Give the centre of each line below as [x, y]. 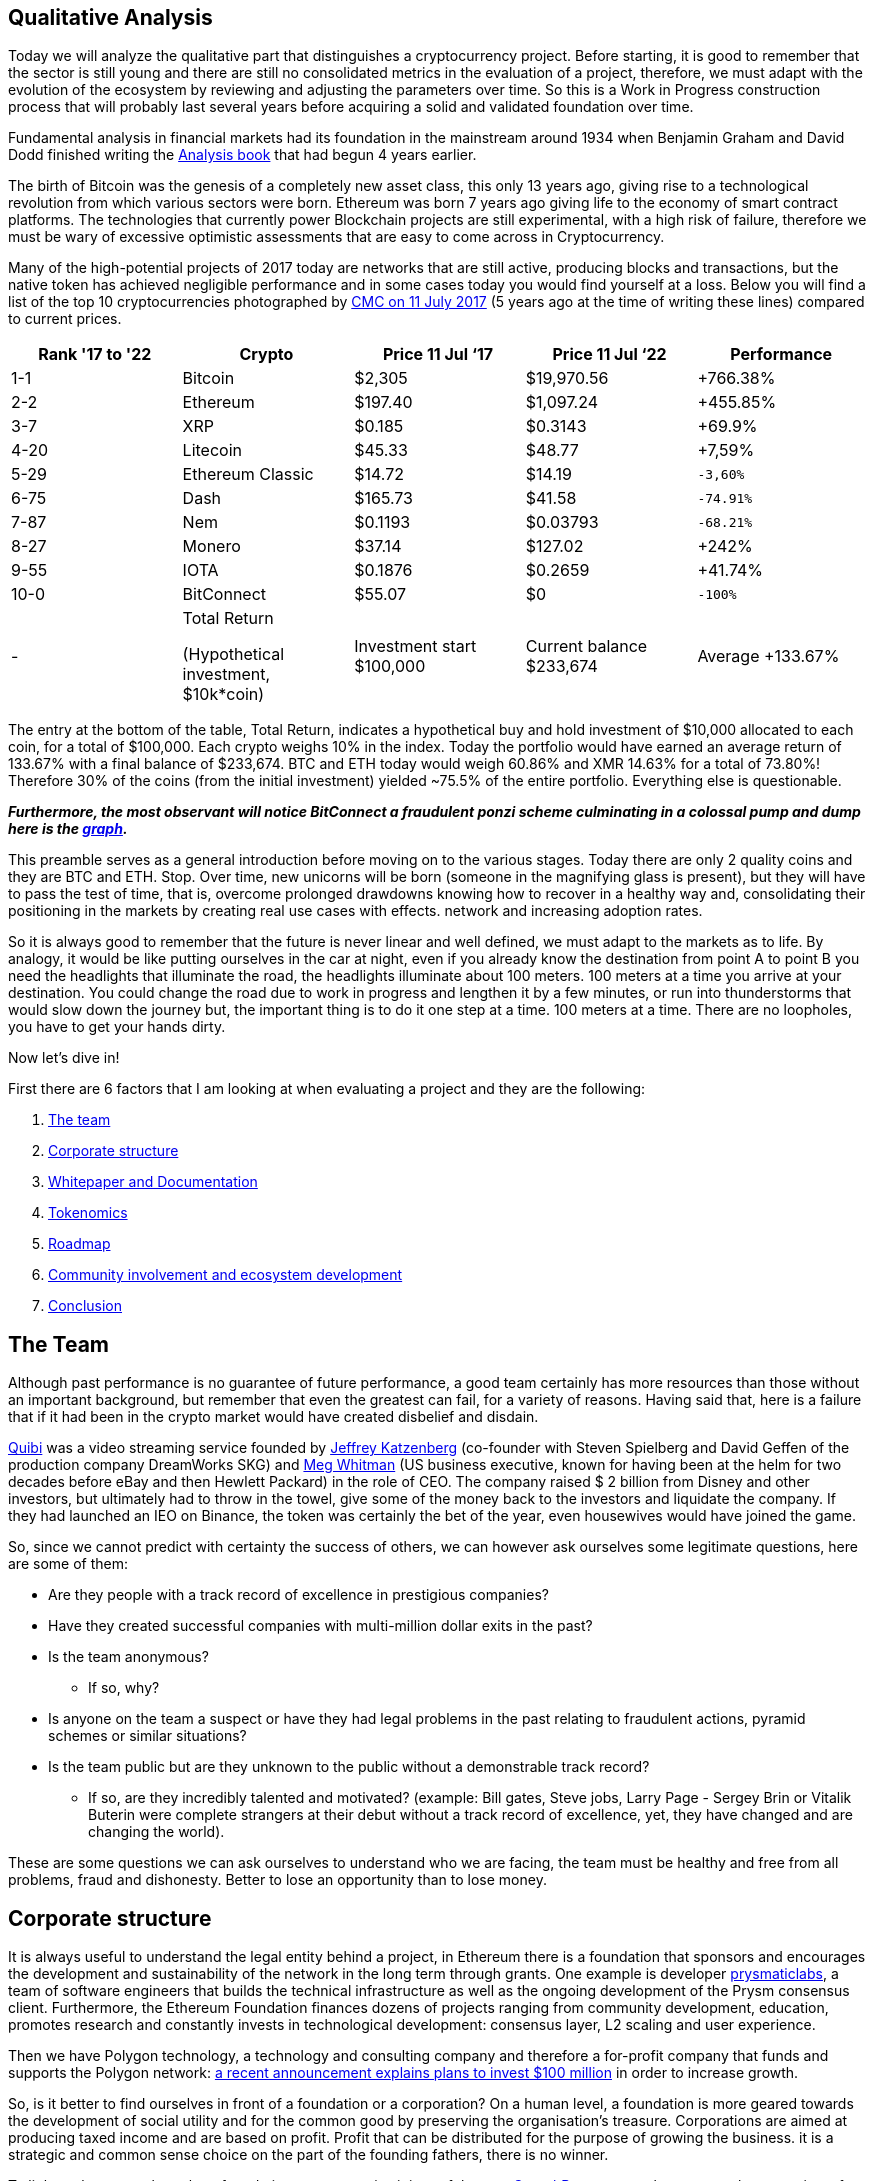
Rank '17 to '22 [95, 354]
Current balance [586, 646]
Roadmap [79, 1244]
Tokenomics [88, 1213]
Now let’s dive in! [64, 1058]
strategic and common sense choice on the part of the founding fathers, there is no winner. [308, 2155]
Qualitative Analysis [110, 17]
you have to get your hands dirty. [117, 1027]
